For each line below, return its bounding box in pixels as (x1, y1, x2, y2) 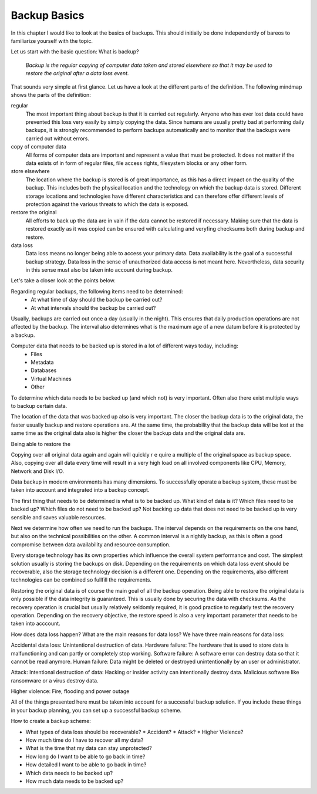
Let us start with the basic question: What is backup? (11, 48, 139, 55)
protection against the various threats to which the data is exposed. (25, 200, 189, 208)
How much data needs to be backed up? (25, 778, 124, 785)
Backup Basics (11, 9, 85, 22)
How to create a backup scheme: (11, 718, 91, 725)
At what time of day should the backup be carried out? (31, 296, 163, 303)
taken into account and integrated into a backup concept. (11, 486, 150, 494)
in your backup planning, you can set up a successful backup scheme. (11, 707, 182, 714)
